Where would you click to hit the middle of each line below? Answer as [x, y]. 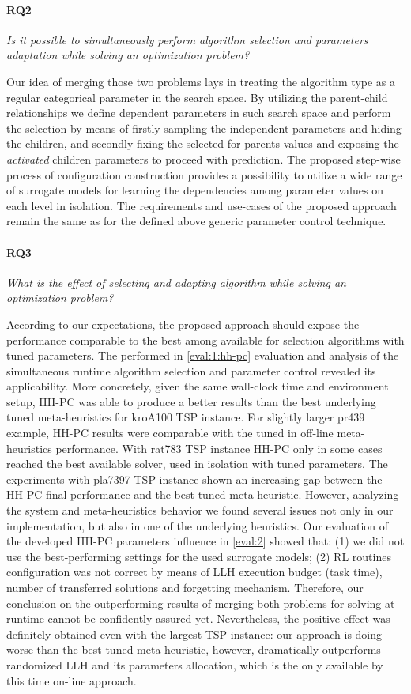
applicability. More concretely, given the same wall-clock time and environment [198, 386]
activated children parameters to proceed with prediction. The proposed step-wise [204, 158]
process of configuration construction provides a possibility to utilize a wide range [204, 174]
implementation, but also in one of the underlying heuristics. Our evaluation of [198, 525]
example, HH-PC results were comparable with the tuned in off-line [170, 433]
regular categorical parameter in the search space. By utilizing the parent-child [197, 97]
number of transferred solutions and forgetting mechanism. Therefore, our [185, 587]
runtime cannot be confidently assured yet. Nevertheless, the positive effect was [198, 619]
